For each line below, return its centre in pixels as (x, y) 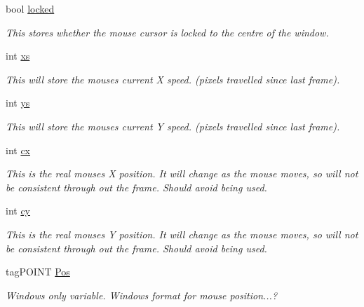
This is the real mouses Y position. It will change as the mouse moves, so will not (182, 234)
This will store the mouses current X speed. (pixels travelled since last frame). (173, 79)
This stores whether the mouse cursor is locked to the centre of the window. (167, 32)
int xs (18, 56)
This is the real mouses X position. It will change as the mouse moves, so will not (182, 173)
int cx (18, 150)
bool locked (30, 8)
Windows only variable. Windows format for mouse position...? (142, 295)
